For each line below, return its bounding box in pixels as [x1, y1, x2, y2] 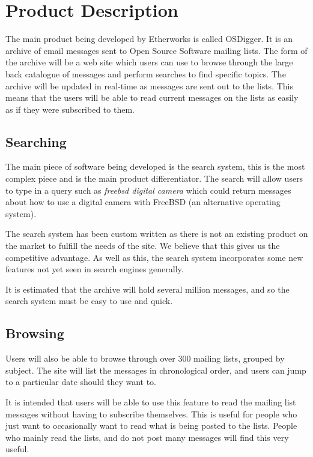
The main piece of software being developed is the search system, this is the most [5, 160, 305, 173]
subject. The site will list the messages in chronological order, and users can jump [5, 363, 306, 376]
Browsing [5, 324, 64, 342]
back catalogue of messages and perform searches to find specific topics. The [5, 67, 286, 80]
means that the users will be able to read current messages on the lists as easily [5, 91, 299, 104]
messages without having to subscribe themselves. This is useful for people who [5, 407, 297, 420]
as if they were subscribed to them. [5, 103, 135, 115]
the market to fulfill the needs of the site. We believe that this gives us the [5, 239, 280, 252]
